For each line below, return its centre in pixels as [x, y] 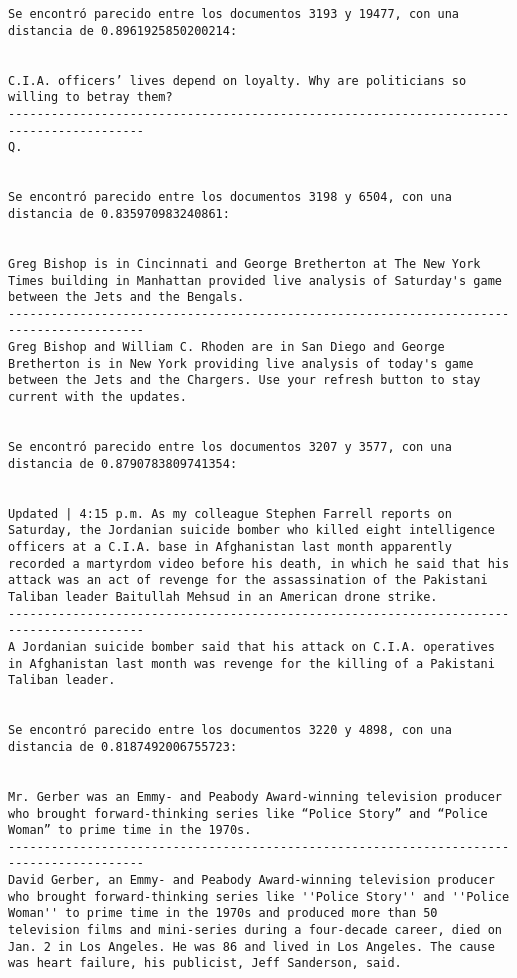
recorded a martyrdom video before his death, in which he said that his [259, 563]
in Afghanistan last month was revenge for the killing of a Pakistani [251, 663]
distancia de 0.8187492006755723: [123, 746]
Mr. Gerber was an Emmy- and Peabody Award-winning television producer [255, 796]
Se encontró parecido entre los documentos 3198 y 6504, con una [230, 197]
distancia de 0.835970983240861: [119, 213]
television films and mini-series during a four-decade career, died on [255, 930]
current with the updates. [97, 397]
